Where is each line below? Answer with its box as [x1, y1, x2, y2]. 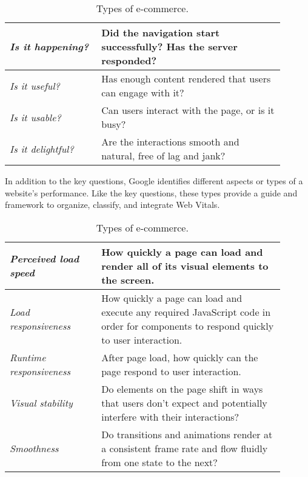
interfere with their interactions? [101, 409, 239, 424]
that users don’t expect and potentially [101, 395, 267, 410]
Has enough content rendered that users [101, 72, 271, 85]
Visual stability [10, 395, 73, 410]
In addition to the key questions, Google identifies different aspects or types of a [5, 175, 303, 187]
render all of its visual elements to [101, 258, 269, 273]
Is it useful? [10, 78, 60, 93]
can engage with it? [101, 85, 184, 99]
